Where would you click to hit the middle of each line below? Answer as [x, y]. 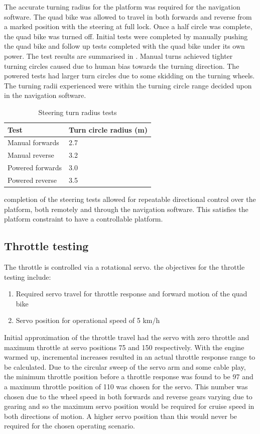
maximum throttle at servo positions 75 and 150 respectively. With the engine [124, 347]
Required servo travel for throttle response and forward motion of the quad [132, 294]
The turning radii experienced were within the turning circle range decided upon [128, 85]
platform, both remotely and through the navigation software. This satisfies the [126, 209]
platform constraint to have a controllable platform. [84, 219]
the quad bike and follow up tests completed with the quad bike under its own [124, 46]
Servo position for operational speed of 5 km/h [88, 320]
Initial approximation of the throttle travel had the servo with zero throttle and [127, 337]
